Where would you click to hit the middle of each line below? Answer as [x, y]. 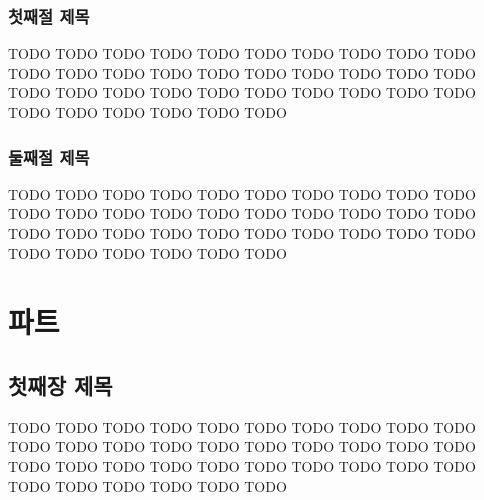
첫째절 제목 [49, 15]
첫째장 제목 [60, 384]
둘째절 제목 [49, 156]
